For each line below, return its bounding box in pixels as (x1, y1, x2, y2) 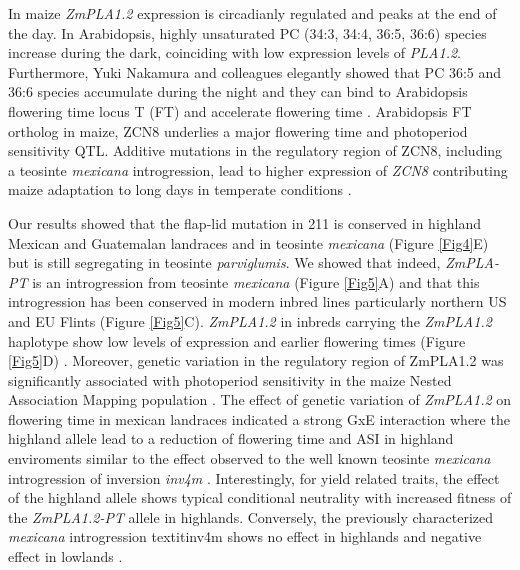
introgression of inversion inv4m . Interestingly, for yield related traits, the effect (8, 467, 500, 488)
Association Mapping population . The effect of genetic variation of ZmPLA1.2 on (8, 389, 512, 410)
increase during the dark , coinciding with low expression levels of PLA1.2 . (8, 42, 461, 63)
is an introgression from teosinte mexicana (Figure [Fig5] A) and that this (32, 271, 480, 292)
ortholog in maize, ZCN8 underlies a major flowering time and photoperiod (8, 120, 468, 141)
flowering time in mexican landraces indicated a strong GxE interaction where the (8, 408, 510, 429)
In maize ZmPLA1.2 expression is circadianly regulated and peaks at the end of (8, 3, 497, 23)
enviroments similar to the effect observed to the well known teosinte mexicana (8, 448, 491, 469)
